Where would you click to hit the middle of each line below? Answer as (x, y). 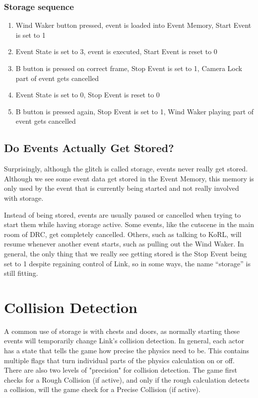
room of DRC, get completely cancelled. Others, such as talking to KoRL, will (123, 234)
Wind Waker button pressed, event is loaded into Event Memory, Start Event (133, 25)
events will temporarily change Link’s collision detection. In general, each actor (124, 341)
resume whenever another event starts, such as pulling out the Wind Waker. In (124, 244)
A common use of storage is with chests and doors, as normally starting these (122, 331)
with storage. (24, 198)
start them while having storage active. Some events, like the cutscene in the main (129, 224)
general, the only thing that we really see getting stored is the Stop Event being (126, 253)
